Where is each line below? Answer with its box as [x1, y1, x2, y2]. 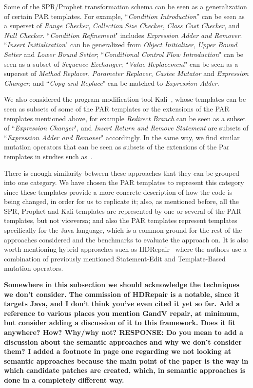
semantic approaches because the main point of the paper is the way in [4, 355, 249, 366]
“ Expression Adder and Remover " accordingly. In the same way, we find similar [4, 132, 240, 142]
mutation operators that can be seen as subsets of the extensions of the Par [4, 142, 230, 152]
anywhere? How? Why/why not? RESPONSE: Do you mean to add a [4, 327, 243, 337]
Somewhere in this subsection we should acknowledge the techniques [4, 279, 240, 290]
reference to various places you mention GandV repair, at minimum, [4, 308, 239, 318]
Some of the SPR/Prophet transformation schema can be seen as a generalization [4, 1, 247, 11]
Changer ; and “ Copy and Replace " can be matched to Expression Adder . [4, 77, 219, 88]
